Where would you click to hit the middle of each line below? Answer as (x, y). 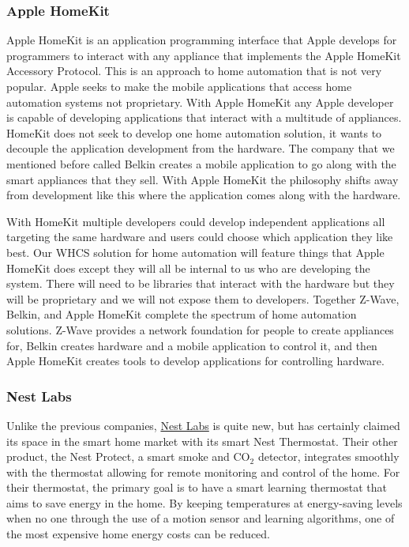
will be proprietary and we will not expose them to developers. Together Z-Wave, (203, 298)
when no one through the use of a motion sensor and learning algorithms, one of (201, 518)
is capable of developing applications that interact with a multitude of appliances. (204, 117)
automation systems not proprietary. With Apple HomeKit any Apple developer (200, 102)
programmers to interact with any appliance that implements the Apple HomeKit (204, 55)
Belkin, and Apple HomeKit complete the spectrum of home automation (182, 314)
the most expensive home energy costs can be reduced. (138, 534)
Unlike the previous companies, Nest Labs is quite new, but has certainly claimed (203, 425)
